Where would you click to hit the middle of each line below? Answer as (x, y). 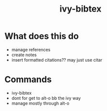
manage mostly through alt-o (40, 103)
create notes (24, 55)
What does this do (42, 36)
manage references (31, 49)
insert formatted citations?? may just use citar (57, 60)
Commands (28, 80)
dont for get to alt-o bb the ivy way (46, 98)
